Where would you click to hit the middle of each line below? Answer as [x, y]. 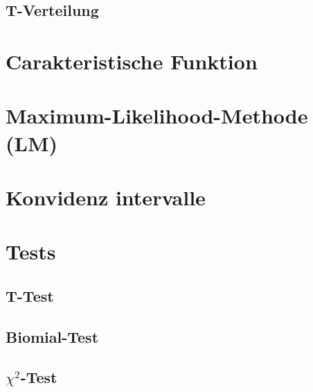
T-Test [30, 295]
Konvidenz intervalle [106, 197]
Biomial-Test [52, 336]
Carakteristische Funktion [132, 61]
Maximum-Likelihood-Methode [157, 116]
